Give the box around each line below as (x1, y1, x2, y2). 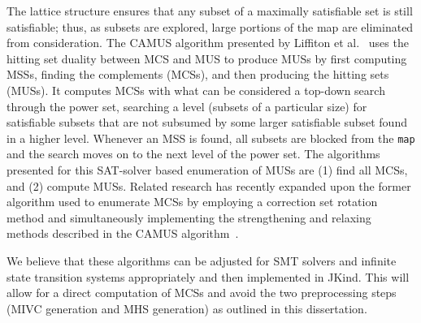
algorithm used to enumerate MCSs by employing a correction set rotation (7, 193, 378, 210)
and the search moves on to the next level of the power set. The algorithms (7, 145, 380, 162)
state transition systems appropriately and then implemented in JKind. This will (7, 268, 410, 285)
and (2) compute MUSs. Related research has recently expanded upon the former (7, 177, 411, 194)
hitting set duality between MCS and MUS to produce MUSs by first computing (7, 50, 407, 67)
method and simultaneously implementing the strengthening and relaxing (7, 209, 371, 226)
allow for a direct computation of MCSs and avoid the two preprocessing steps (7, 284, 397, 301)
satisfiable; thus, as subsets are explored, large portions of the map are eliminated (7, 18, 414, 35)
